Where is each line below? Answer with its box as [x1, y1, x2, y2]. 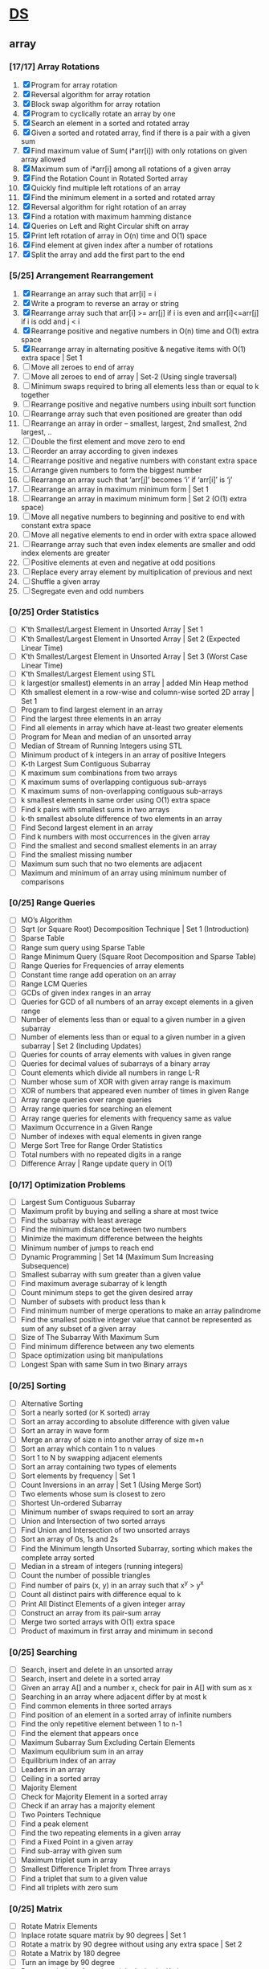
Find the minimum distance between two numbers [20, 1224, 187, 1234]
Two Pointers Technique [20, 1810, 101, 1820]
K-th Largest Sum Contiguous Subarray [20, 759, 151, 769]
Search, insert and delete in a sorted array [20, 1674, 161, 1684]
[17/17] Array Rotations [9, 61, 100, 72]
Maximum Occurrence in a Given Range [20, 1122, 153, 1132]
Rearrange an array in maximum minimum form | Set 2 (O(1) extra [31, 494, 247, 504]
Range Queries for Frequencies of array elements [20, 961, 185, 970]
